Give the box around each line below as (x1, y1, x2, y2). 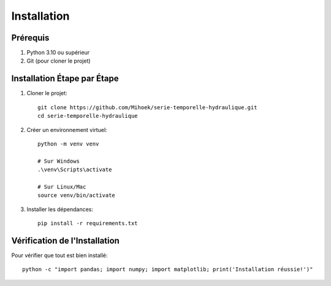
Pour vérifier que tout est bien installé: (11, 252, 108, 259)
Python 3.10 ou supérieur (26, 49, 90, 56)
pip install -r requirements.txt (37, 220, 138, 227)
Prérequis (11, 33, 50, 43)
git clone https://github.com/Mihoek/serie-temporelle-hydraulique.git (37, 104, 257, 110)
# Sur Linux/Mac (37, 183, 86, 190)
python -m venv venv (37, 140, 99, 147)
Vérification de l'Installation (11, 235, 120, 245)
